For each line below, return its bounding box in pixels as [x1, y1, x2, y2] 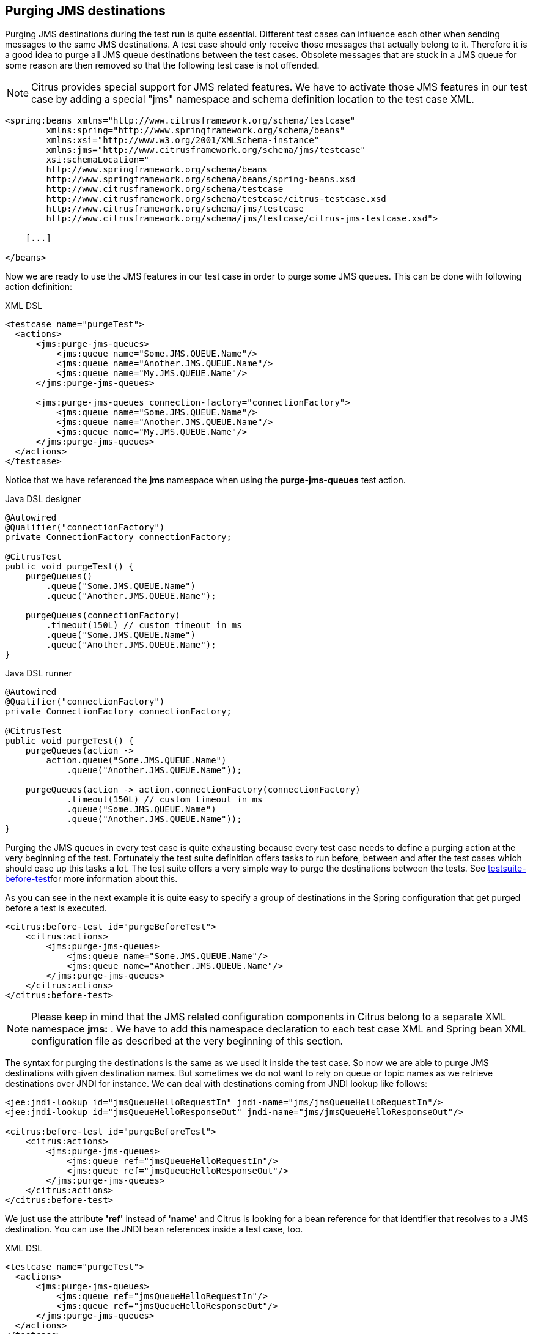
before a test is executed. [5, 903, 107, 914]
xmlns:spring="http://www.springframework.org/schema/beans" [46, 125, 345, 136]
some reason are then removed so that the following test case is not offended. [5, 60, 320, 71]
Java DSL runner [5, 668, 72, 679]
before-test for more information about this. [5, 873, 178, 884]
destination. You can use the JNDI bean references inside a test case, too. [5, 1224, 303, 1235]
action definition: [5, 281, 73, 292]
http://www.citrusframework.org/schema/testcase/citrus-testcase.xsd [46, 194, 386, 204]
